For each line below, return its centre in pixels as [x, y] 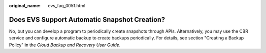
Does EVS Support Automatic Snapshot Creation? [87, 19]
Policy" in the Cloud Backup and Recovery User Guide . [65, 45]
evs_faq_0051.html [67, 6]
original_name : [25, 6]
